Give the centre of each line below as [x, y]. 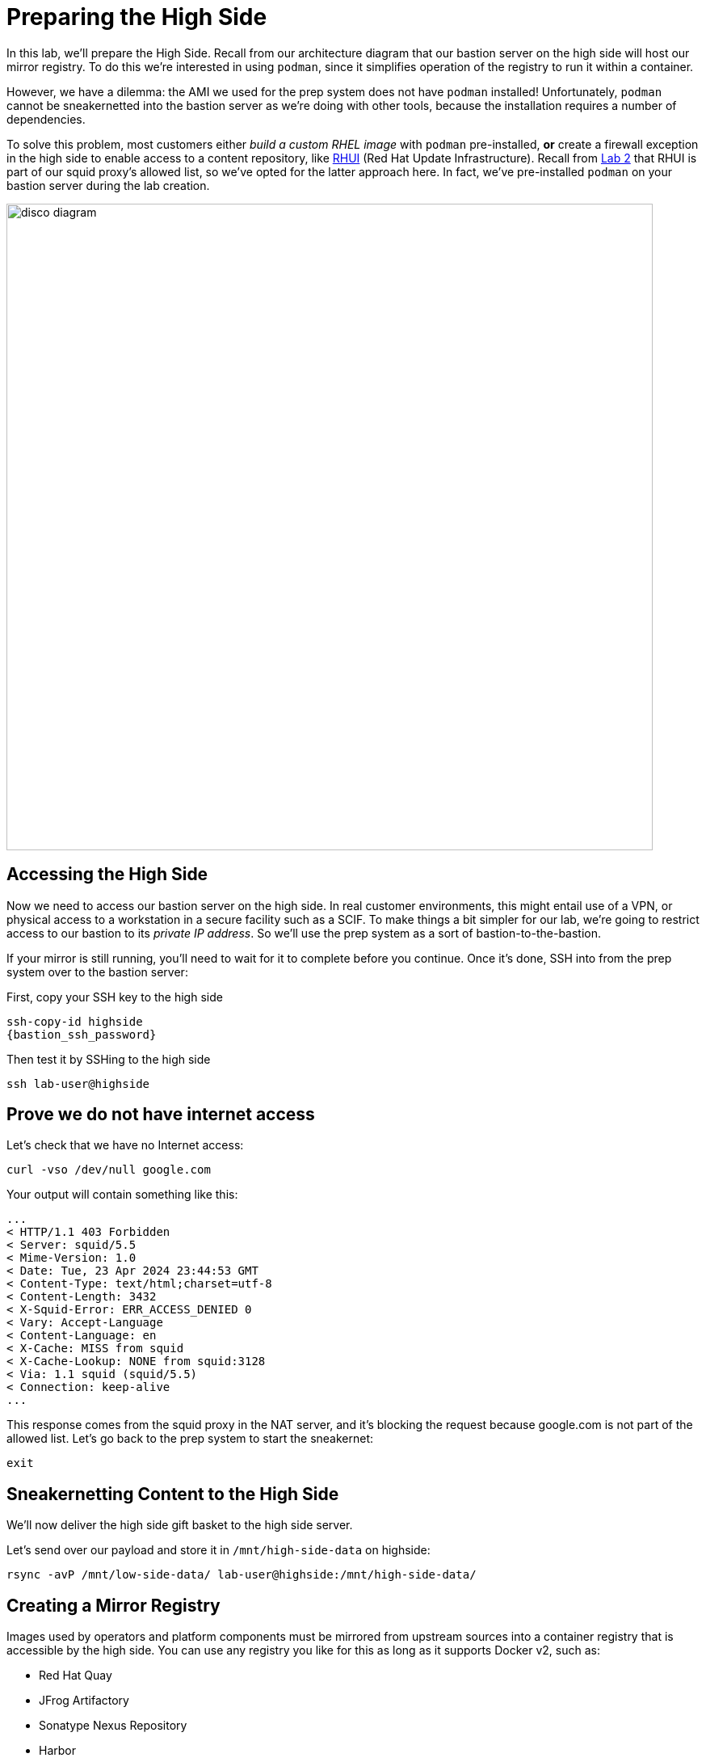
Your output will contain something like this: [122, 1195]
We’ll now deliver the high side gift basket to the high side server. [180, 1525]
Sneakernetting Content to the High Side [173, 1494]
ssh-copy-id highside [75, 1021]
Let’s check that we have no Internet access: [125, 1145]
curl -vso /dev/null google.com [109, 1170]
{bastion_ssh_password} [82, 1034]
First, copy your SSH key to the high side [115, 997]
